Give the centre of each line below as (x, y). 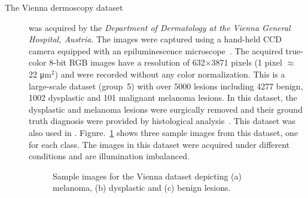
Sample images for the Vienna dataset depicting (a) (147, 176)
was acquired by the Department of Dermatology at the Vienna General (160, 27)
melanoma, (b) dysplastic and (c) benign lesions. (142, 188)
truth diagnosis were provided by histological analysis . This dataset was (162, 121)
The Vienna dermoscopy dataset (64, 7)
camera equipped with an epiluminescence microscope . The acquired (156, 50)
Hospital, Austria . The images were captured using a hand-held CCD (155, 39)
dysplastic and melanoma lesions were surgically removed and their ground (166, 109)
